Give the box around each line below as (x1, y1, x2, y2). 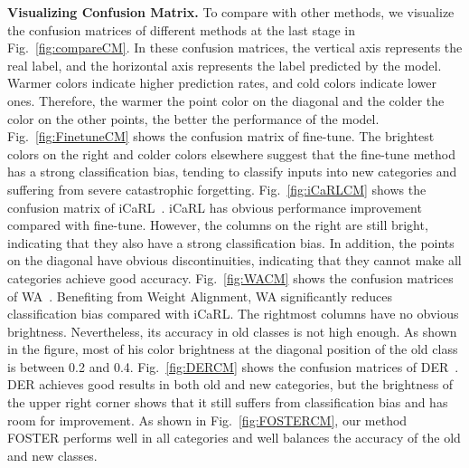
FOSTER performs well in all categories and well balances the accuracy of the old (7, 428, 461, 447)
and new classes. (7, 445, 98, 464)
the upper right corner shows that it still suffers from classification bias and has (7, 393, 448, 412)
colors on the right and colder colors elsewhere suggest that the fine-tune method (7, 144, 455, 163)
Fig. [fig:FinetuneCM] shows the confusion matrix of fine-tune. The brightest (7, 127, 435, 146)
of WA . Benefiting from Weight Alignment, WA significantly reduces (7, 286, 392, 305)
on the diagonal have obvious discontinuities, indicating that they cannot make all (7, 251, 462, 270)
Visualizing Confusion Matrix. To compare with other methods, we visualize (7, 3, 455, 21)
